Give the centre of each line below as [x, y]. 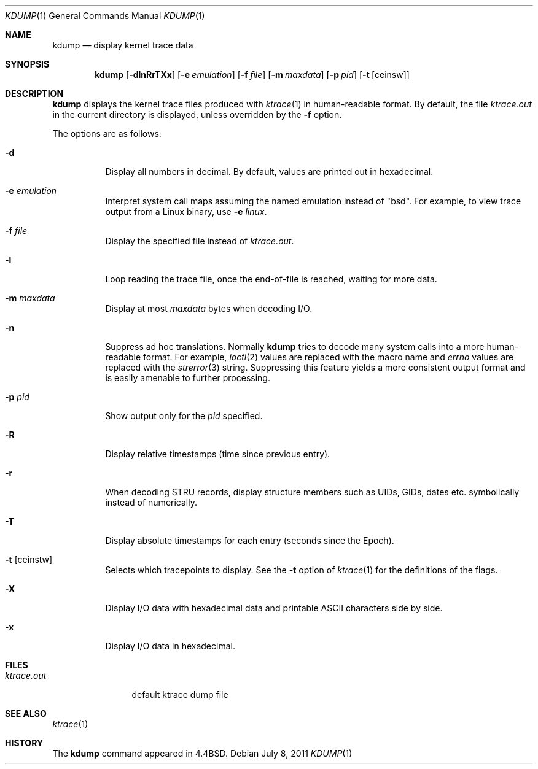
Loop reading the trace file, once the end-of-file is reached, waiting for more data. [271, 279]
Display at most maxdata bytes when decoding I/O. [209, 308]
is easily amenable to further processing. [188, 378]
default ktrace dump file [180, 694]
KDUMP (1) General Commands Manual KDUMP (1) [105, 16]
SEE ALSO [26, 713]
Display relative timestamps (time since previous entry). [218, 454]
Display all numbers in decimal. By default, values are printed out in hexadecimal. [269, 172]
